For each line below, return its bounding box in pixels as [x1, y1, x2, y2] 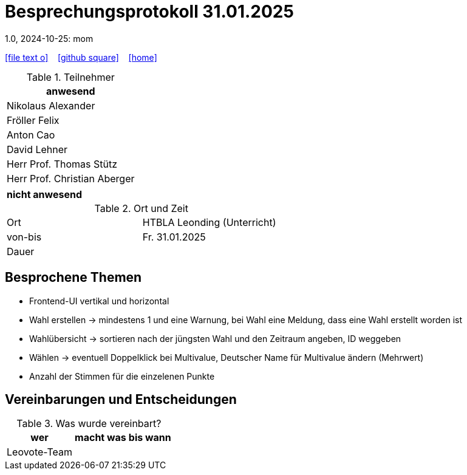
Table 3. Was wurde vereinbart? [16, 417, 162, 430]
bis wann [128, 431, 171, 444]
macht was [75, 431, 126, 444]
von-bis [7, 230, 42, 243]
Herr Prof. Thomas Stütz [7, 157, 118, 170]
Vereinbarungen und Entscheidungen [5, 392, 237, 408]
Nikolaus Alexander [7, 99, 95, 112]
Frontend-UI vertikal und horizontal [29, 295, 169, 306]
